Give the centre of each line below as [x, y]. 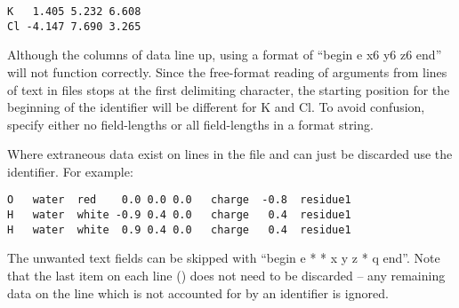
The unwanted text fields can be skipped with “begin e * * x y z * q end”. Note [224, 258]
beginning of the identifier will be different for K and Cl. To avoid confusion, [216, 107]
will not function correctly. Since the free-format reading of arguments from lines [227, 71]
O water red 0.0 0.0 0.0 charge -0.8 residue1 [179, 200]
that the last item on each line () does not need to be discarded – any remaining [226, 276]
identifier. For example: [70, 171]
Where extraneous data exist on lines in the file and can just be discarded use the [230, 154]
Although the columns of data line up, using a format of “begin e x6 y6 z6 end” [225, 55]
